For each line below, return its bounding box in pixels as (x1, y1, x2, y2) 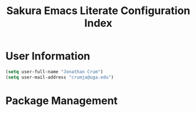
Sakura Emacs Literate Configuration (6, 4, 191, 18)
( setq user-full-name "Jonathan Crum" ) (5, 69, 104, 74)
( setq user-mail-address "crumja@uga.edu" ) (5, 74, 114, 80)
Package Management (5, 94, 118, 107)
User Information (5, 50, 91, 63)
